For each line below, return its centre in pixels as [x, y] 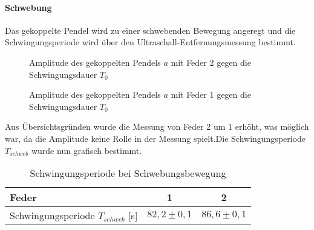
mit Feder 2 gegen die [211, 62]
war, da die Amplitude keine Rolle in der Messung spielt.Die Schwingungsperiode [155, 138]
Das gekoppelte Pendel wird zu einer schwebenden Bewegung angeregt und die [150, 30]
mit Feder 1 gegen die [211, 94]
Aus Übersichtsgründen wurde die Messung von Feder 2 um [115, 126]
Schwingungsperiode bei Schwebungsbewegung [128, 173]
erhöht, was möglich [272, 126]
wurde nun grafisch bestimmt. [87, 150]
